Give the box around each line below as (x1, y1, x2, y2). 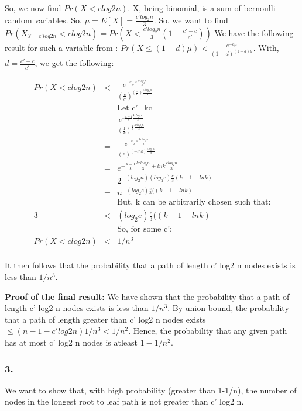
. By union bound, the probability (167, 302, 289, 314)
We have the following (214, 26, 294, 39)
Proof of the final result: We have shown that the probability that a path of (5, 290, 290, 302)
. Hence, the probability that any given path (128, 324, 287, 337)
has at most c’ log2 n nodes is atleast (5, 336, 138, 348)
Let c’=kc (117, 104, 152, 112)
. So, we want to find (153, 13, 228, 26)
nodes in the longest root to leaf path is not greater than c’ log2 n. (5, 395, 244, 407)
